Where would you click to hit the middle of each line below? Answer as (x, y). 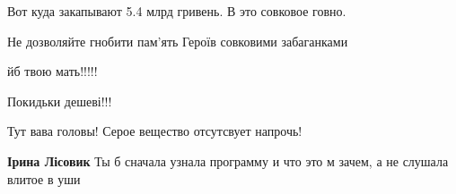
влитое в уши (44, 178)
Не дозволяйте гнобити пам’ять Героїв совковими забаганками (178, 41)
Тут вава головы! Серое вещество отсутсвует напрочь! (155, 131)
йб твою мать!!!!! (53, 71)
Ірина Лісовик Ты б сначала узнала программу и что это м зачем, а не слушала (228, 160)
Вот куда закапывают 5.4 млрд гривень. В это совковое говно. (177, 11)
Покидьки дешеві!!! (60, 101)
